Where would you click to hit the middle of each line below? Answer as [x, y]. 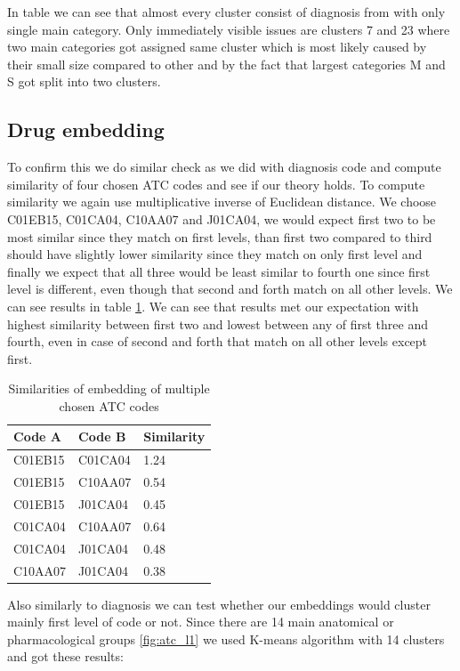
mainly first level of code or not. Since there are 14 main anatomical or [201, 622]
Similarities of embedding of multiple [109, 388]
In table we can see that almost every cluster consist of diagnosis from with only [226, 12]
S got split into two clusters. [84, 81]
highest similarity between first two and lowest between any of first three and [218, 323]
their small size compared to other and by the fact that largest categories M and [226, 64]
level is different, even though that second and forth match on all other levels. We [230, 289]
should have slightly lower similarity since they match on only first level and [215, 254]
